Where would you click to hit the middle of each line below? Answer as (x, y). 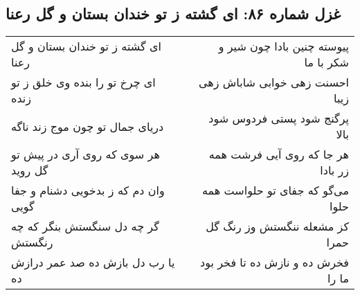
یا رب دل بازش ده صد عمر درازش (93, 262)
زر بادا (334, 170)
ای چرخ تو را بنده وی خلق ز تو (83, 82)
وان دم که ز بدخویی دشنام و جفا (88, 190)
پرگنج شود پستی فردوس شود (279, 118)
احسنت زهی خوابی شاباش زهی (274, 82)
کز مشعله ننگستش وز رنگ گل (277, 226)
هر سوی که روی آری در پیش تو (85, 154)
